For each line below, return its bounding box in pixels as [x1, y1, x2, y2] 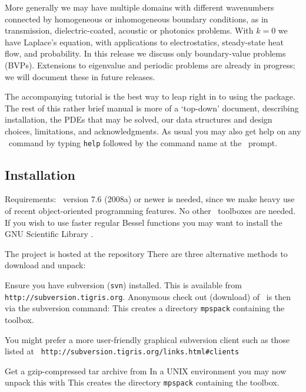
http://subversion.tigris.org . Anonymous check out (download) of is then [5, 290, 291, 302]
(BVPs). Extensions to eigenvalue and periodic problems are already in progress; [5, 58, 295, 71]
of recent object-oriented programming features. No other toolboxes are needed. [5, 204, 295, 216]
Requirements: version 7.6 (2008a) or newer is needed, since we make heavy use [5, 193, 295, 205]
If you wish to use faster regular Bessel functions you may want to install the [5, 216, 282, 228]
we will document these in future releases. [5, 70, 155, 83]
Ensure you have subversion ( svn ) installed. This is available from [5, 278, 242, 291]
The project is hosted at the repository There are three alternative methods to [5, 247, 288, 259]
